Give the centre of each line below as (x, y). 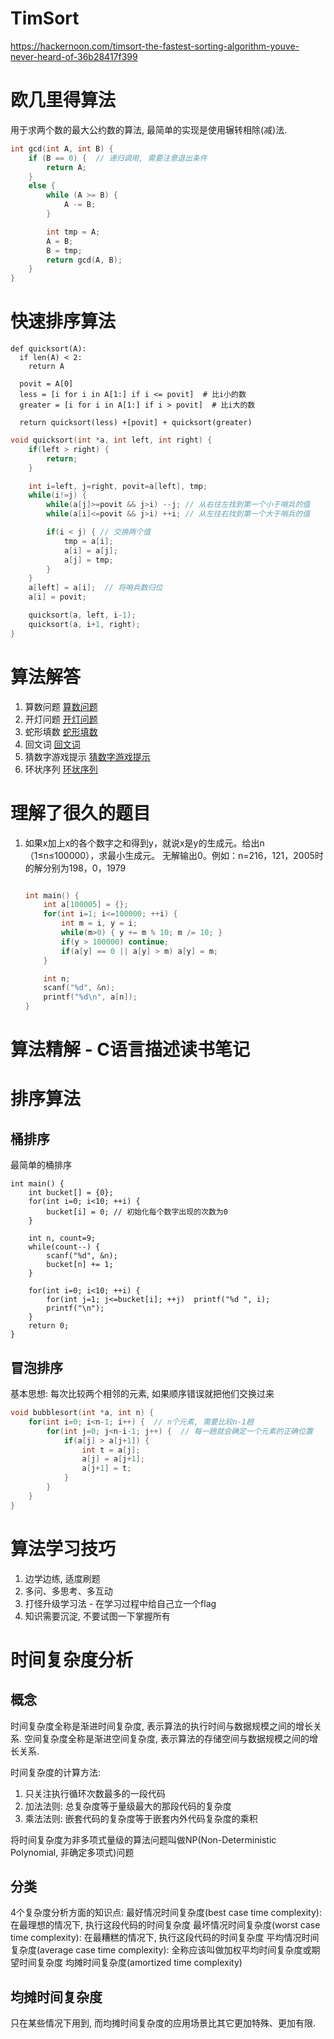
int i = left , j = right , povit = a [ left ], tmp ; (118, 486)
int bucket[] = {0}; (71, 1193)
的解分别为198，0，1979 (75, 868)
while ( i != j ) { (57, 495)
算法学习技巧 (63, 1548)
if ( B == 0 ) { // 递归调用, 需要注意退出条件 (118, 158)
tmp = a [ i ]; (88, 541)
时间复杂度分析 (72, 1659)
